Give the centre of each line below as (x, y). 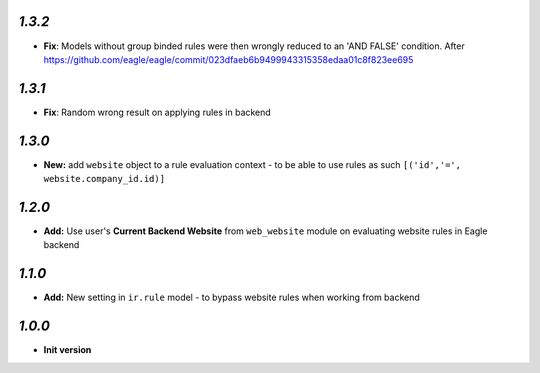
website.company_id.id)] (104, 179)
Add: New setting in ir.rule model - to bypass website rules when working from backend (231, 297)
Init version (67, 350)
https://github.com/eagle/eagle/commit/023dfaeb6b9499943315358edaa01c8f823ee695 (228, 59)
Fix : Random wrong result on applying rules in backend (157, 112)
